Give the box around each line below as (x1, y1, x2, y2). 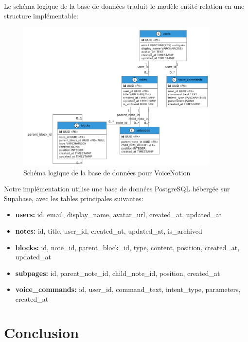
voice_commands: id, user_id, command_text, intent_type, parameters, (15, 284, 241, 294)
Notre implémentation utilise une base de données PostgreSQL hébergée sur (4, 184, 230, 194)
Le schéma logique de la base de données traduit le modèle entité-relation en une (4, 1, 245, 11)
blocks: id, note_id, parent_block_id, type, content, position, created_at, (15, 242, 240, 252)
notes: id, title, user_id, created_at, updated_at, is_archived (15, 225, 202, 236)
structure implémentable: (4, 10, 78, 20)
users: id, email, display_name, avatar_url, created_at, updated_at (15, 209, 222, 220)
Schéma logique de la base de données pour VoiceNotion (23, 167, 191, 177)
